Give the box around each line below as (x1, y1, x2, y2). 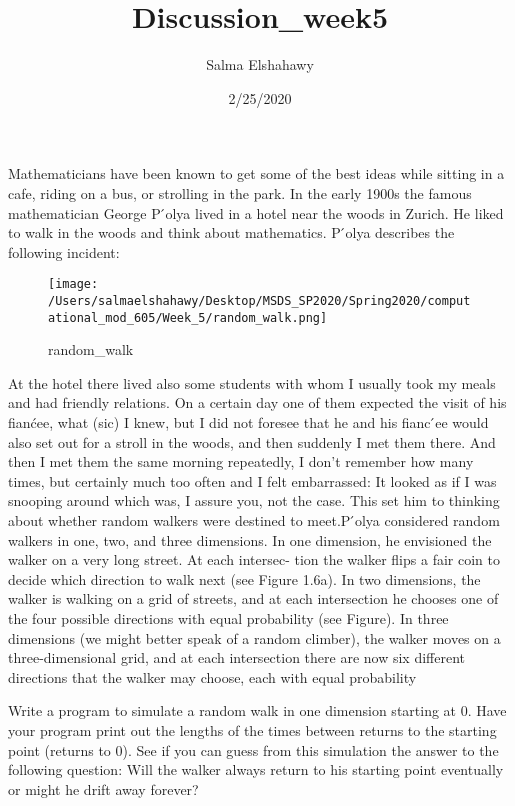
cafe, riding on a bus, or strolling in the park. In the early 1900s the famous (8, 182, 472, 203)
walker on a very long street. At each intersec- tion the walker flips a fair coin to (8, 549, 500, 570)
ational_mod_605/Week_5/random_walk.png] (48, 310, 328, 325)
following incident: (8, 241, 120, 262)
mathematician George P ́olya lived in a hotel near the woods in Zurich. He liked (8, 202, 504, 223)
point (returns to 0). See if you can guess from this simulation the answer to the (8, 739, 499, 760)
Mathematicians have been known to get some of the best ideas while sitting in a (8, 163, 505, 184)
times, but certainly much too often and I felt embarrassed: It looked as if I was (8, 470, 497, 491)
